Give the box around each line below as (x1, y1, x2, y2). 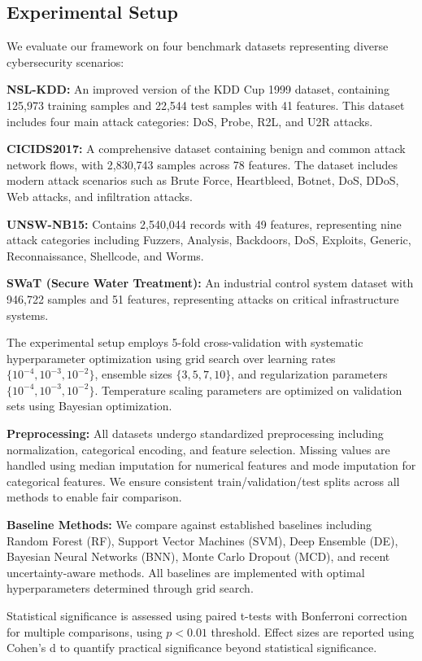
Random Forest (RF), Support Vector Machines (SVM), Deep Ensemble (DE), (7, 532, 398, 549)
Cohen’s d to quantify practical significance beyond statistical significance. (7, 639, 377, 656)
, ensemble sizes (94, 366, 172, 383)
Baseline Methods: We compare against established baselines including (7, 516, 372, 533)
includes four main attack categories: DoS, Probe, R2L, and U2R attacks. (7, 112, 373, 129)
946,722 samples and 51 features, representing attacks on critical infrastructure (7, 290, 399, 307)
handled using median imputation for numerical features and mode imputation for (7, 457, 416, 474)
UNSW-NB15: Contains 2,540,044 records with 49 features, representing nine (7, 215, 402, 232)
